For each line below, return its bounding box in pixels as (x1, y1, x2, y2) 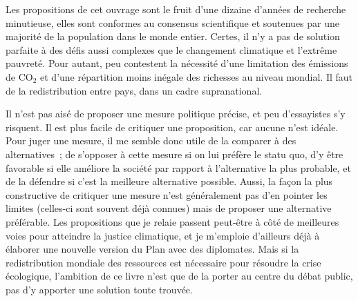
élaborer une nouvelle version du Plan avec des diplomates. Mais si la (6, 242, 299, 256)
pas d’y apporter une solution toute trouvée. (6, 282, 193, 296)
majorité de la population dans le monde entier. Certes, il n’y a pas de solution (6, 29, 340, 43)
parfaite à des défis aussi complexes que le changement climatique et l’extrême (6, 42, 337, 57)
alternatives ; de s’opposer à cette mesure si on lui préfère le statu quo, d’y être (6, 146, 343, 161)
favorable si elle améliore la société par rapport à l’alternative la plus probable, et (6, 160, 351, 175)
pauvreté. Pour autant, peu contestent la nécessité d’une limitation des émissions (6, 56, 348, 70)
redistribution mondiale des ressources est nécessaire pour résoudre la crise (6, 255, 321, 269)
